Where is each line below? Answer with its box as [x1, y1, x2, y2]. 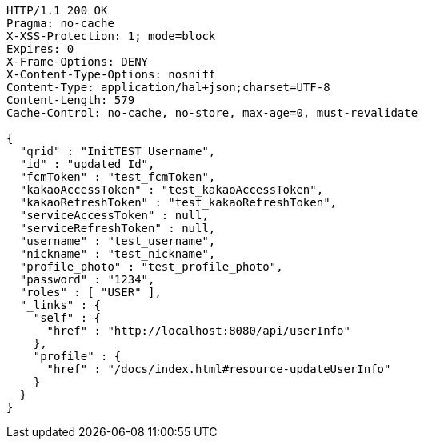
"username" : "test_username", [19, 235, 216, 247]
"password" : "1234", [19, 273, 155, 286]
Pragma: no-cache [6, 17, 114, 30]
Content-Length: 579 [6, 94, 135, 106]
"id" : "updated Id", [19, 158, 155, 170]
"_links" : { [19, 299, 102, 311]
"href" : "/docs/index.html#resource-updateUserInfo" [46, 363, 391, 375]
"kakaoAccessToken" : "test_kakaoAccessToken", [19, 183, 324, 196]
